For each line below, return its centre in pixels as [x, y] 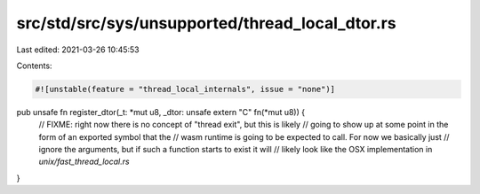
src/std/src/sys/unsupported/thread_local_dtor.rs [206, 23]
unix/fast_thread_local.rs [84, 162]
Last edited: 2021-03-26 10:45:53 [78, 50]
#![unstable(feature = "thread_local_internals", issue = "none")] [185, 89]
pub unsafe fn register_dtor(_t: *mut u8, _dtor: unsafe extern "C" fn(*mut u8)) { [161, 112]
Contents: [34, 66]
